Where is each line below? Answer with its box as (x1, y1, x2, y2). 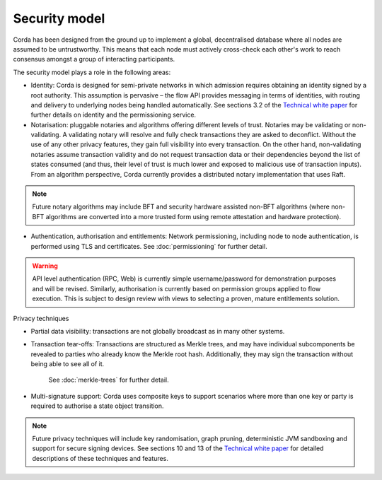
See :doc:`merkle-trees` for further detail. (48, 375, 169, 385)
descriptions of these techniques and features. (32, 454, 169, 462)
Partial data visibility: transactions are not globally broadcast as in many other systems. (30, 327, 285, 335)
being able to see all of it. (30, 360, 105, 368)
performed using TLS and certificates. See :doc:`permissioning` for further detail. (30, 242, 268, 250)
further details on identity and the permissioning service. (30, 110, 197, 119)
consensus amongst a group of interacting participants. (13, 55, 175, 64)
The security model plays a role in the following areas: (13, 68, 171, 76)
